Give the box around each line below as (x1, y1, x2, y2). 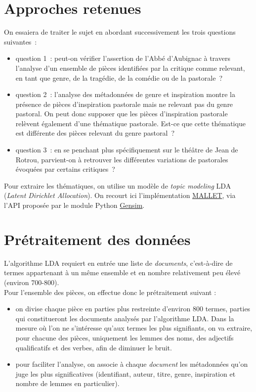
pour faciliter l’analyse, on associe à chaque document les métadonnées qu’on (15, 359, 248, 369)
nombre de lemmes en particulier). (15, 378, 120, 389)
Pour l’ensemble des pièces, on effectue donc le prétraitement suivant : (4, 287, 216, 297)
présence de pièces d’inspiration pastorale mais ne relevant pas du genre (15, 98, 233, 109)
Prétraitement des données (4, 229, 191, 249)
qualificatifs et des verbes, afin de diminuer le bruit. (15, 342, 172, 352)
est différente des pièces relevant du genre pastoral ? (15, 128, 175, 138)
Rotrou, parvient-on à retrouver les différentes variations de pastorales (15, 154, 228, 164)
